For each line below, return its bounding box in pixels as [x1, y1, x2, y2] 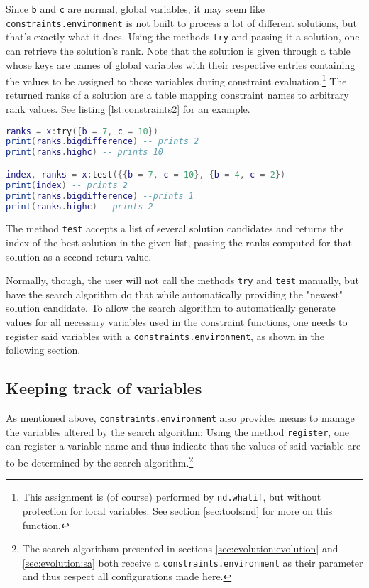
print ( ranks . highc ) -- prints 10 [6, 147, 163, 158]
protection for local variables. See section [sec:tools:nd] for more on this [22, 503, 333, 518]
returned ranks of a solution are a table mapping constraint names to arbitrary [6, 87, 349, 102]
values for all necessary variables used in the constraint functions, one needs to [6, 315, 348, 330]
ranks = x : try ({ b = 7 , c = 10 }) [6, 126, 159, 136]
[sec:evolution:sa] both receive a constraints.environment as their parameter [22, 555, 363, 570]
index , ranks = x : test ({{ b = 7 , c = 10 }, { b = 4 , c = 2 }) [6, 169, 286, 180]
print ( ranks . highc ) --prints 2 [6, 201, 153, 212]
